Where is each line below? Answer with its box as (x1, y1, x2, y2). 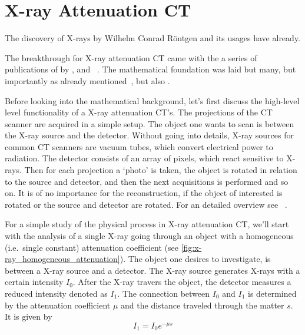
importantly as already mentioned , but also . (5, 74, 170, 87)
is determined (247, 287, 297, 299)
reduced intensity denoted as (5, 287, 108, 299)
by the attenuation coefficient (5, 298, 111, 311)
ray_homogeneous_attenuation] (5, 253, 120, 265)
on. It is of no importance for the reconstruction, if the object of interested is (5, 187, 283, 199)
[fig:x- (181, 241, 202, 253)
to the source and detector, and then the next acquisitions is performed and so (5, 175, 289, 187)
